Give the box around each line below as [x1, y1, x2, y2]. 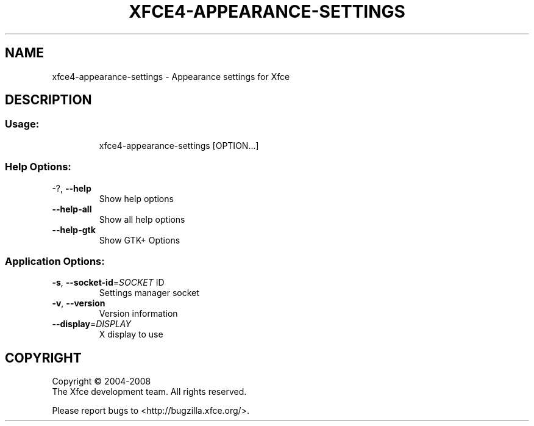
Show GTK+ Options [99, 234, 180, 245]
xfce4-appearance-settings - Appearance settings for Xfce [52, 71, 290, 82]
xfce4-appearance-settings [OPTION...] [99, 140, 259, 151]
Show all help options [99, 214, 185, 225]
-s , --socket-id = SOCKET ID [52, 277, 165, 288]
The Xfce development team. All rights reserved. [52, 386, 247, 397]
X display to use [99, 329, 163, 340]
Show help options [99, 193, 174, 204]
